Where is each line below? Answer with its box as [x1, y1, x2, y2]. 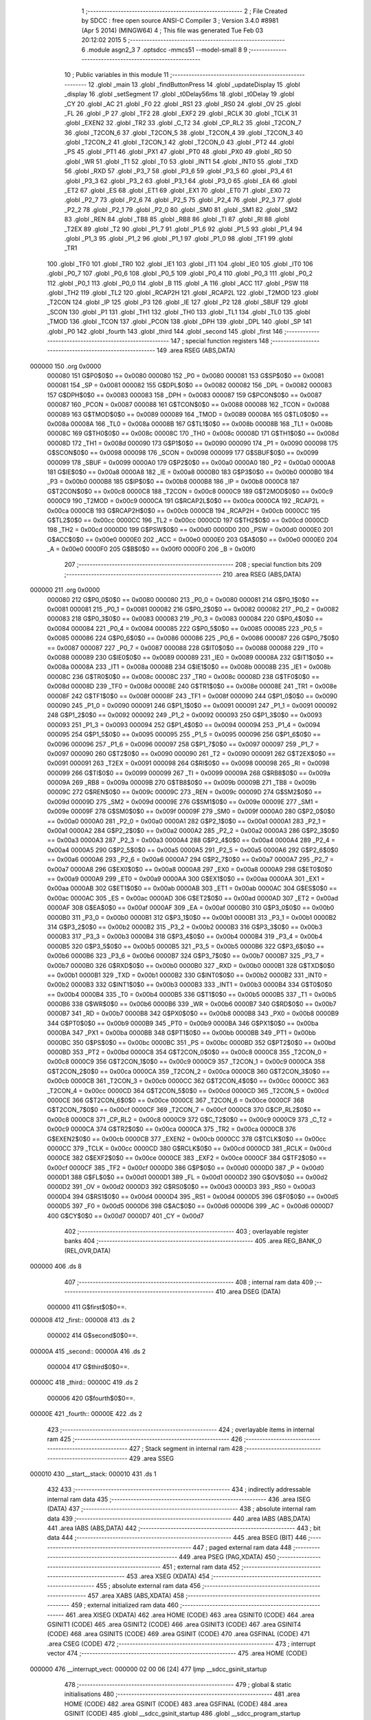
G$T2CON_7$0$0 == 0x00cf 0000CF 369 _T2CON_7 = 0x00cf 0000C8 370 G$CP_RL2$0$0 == [47, 1106, 322, 1114]
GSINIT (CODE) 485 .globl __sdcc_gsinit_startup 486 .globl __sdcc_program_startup [64, 1710, 301, 1718]
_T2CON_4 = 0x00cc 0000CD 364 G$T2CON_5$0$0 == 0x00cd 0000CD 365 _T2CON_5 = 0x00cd [47, 1086, 329, 1095]
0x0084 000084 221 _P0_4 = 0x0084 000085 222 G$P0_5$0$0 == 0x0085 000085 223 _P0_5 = [47, 624, 323, 632]
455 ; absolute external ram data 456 [95, 1582, 201, 1590]
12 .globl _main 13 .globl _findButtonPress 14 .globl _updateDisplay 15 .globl [88, 80, 300, 89]
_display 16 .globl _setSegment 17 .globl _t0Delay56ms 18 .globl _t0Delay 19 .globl [64, 90, 295, 98]
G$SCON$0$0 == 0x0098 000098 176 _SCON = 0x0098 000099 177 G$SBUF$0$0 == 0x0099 [47, 449, 319, 457]
